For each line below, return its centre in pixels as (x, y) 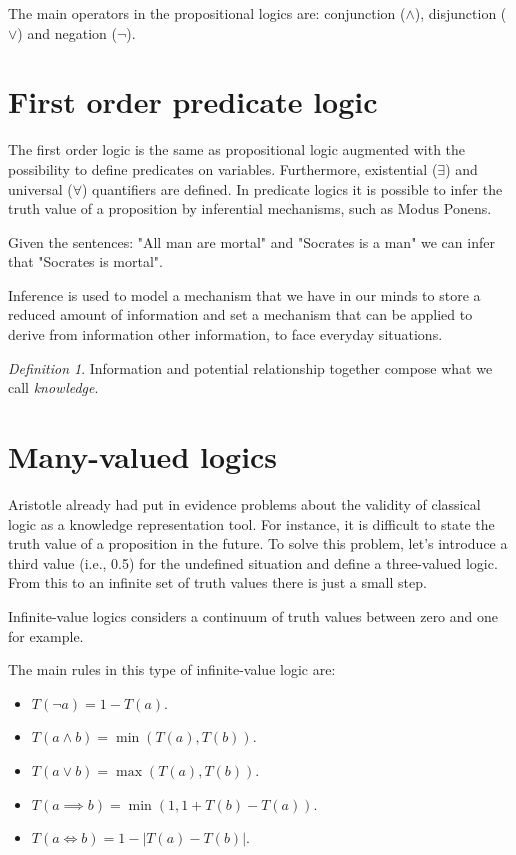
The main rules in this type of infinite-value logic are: (172, 669)
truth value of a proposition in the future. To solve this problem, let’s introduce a (258, 543)
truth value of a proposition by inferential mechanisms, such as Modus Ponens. (250, 208)
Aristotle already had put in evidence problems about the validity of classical (244, 503)
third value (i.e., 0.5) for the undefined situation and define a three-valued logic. (253, 562)
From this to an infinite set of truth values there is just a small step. (217, 582)
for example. (46, 635)
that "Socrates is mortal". (85, 261)
